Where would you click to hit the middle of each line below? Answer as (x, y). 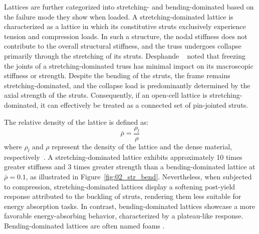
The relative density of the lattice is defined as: (76, 122)
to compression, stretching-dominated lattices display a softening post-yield (120, 186)
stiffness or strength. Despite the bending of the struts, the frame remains (117, 75)
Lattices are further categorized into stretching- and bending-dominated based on (129, 7)
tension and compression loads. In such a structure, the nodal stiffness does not (126, 36)
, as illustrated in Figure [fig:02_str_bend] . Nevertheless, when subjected (139, 176)
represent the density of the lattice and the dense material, (142, 146)
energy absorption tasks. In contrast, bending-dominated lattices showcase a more (130, 206)
